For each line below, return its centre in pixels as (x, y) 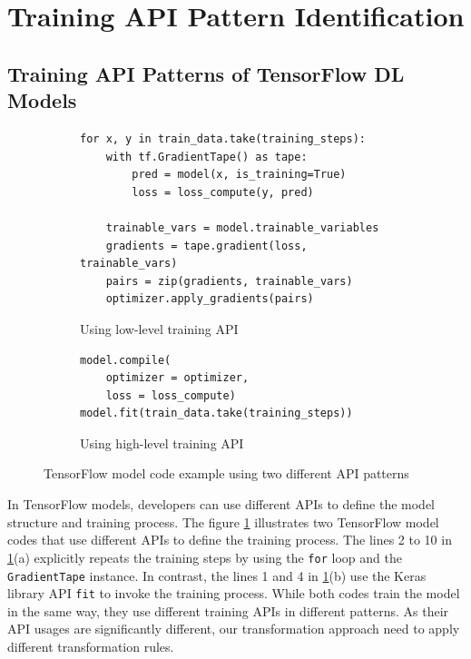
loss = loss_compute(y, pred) (223, 192)
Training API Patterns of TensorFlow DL (206, 73)
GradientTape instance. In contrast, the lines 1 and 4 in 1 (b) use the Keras (217, 575)
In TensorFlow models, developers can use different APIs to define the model (221, 504)
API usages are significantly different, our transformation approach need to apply (234, 629)
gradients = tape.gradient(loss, (206, 246)
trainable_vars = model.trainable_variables (242, 227)
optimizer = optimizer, (177, 378)
